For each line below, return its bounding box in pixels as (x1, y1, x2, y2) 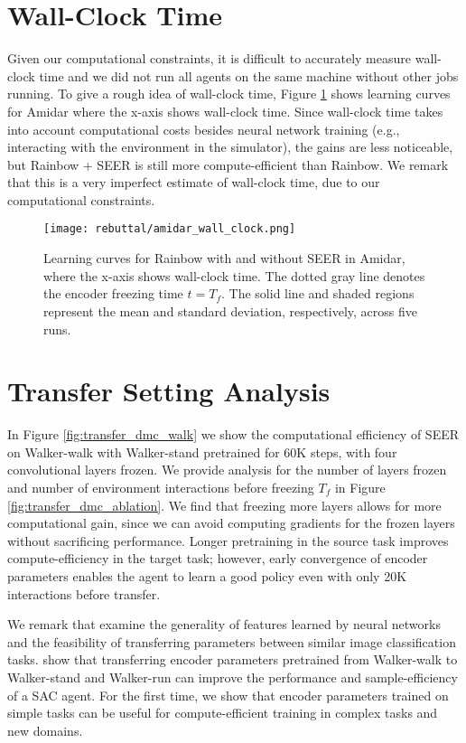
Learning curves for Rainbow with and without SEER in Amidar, (43, 249, 405, 268)
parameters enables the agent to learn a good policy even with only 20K (7, 566, 407, 585)
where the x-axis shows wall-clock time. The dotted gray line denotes (43, 266, 425, 285)
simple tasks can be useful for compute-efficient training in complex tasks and (7, 703, 438, 722)
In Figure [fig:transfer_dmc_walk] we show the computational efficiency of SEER (7, 425, 459, 444)
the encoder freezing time (43, 284, 183, 303)
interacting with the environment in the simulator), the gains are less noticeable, (7, 137, 453, 156)
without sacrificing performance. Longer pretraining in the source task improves (7, 531, 449, 550)
